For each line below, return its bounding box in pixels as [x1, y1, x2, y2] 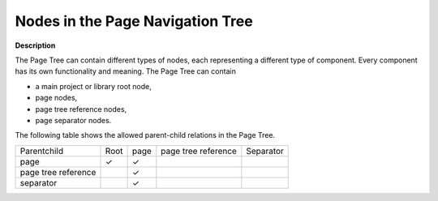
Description [15, 41, 56, 50]
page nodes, [35, 93, 78, 103]
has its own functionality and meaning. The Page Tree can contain [15, 66, 237, 76]
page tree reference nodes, [35, 104, 127, 113]
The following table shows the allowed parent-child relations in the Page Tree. [15, 130, 276, 140]
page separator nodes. [35, 115, 112, 125]
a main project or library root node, [35, 81, 152, 91]
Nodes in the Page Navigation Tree [15, 12, 253, 30]
